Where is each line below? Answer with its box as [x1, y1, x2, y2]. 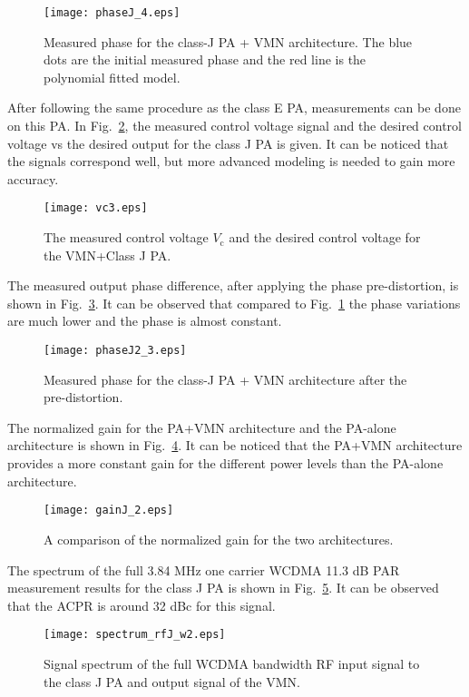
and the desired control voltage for [229, 228, 421, 247]
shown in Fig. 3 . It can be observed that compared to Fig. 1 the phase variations [7, 293, 461, 312]
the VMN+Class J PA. [44, 245, 171, 264]
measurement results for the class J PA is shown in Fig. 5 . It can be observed [7, 578, 439, 597]
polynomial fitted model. [44, 67, 181, 86]
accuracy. [7, 169, 59, 188]
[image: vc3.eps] [44, 201, 148, 215]
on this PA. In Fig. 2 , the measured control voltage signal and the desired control [7, 116, 462, 135]
